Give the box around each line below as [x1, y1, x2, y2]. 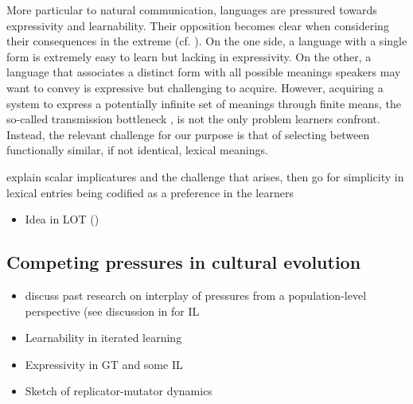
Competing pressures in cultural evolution [6, 250, 361, 274]
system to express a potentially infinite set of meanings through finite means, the [6, 95, 402, 111]
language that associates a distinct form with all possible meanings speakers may [6, 64, 401, 80]
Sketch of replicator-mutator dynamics [25, 383, 212, 399]
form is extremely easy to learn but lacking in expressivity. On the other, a [6, 48, 372, 64]
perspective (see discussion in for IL [25, 302, 200, 319]
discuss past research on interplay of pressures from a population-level [25, 286, 367, 303]
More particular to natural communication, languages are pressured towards [6, 2, 377, 17]
